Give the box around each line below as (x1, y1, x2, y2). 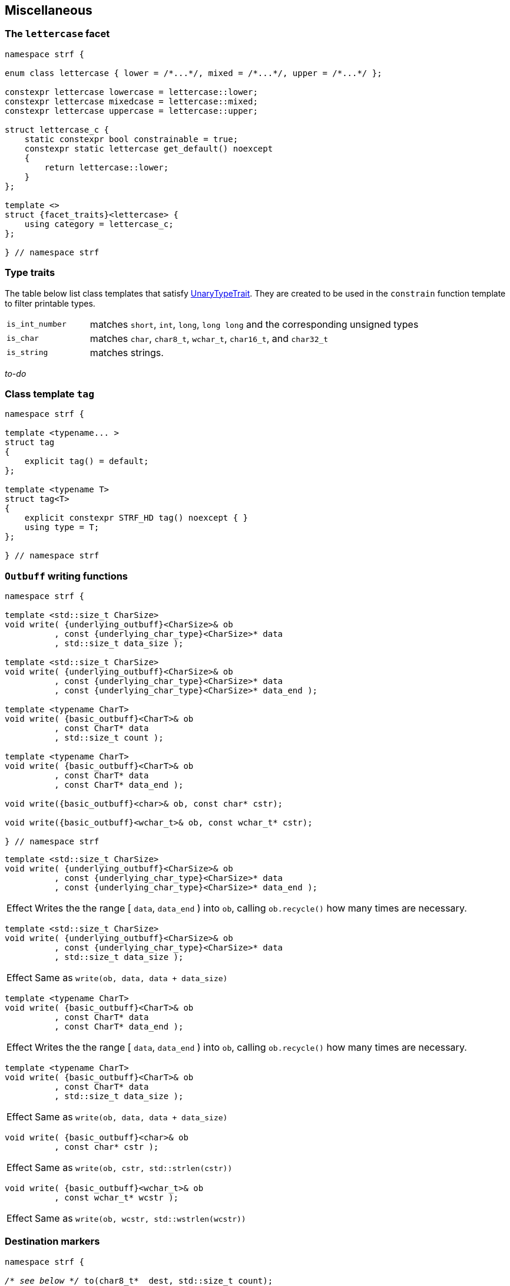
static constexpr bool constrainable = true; (24, 134, 239, 144)
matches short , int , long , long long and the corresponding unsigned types (90, 318, 419, 330)
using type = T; (24, 522, 100, 532)
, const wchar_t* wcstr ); (54, 1193, 179, 1203)
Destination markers (5, 1235, 100, 1248)
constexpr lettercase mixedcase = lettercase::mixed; (5, 96, 258, 106)
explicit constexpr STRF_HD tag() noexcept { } (24, 513, 249, 523)
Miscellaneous (5, 3, 92, 18)
